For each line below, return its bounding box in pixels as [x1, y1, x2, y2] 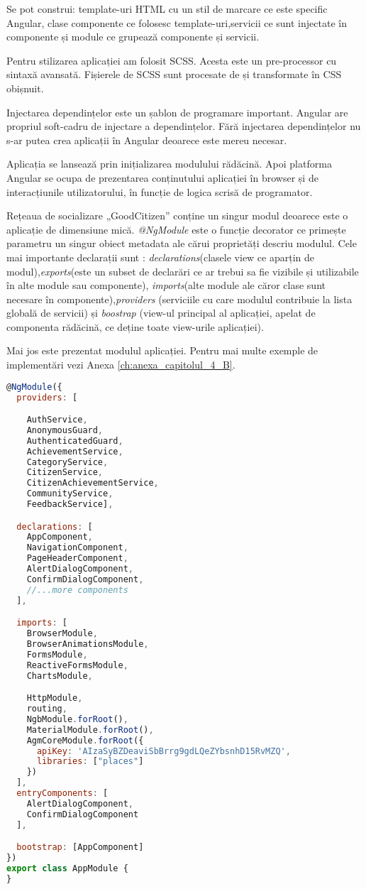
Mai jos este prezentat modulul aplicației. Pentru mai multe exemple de [6, 343, 318, 358]
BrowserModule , [26, 628, 98, 639]
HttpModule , [26, 693, 83, 704]
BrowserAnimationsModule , [26, 639, 149, 649]
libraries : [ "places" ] [36, 756, 144, 767]
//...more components [26, 584, 128, 595]
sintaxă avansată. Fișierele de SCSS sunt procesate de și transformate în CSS [6, 67, 342, 82]
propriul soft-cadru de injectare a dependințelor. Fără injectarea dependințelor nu [6, 119, 361, 133]
